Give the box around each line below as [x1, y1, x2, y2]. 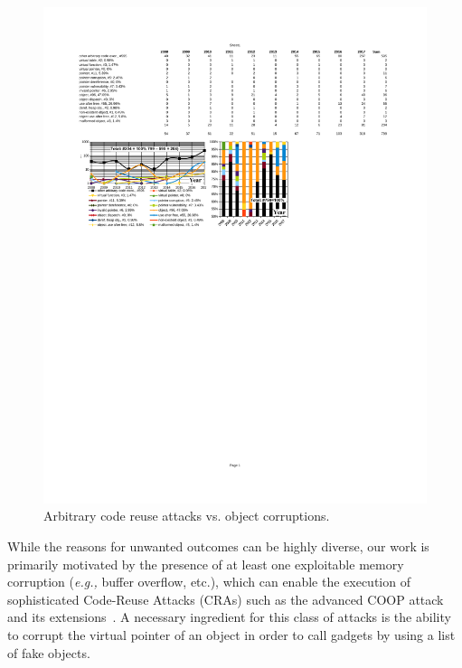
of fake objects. [7, 643, 90, 662]
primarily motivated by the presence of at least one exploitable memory [7, 554, 404, 573]
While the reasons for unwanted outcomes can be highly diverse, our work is [7, 537, 429, 556]
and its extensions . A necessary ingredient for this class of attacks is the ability [7, 607, 451, 626]
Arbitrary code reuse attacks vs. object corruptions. [43, 506, 330, 525]
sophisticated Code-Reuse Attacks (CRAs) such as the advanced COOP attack [7, 589, 444, 608]
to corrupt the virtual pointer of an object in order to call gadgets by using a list [7, 626, 456, 644]
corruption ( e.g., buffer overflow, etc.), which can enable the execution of [7, 572, 410, 591]
